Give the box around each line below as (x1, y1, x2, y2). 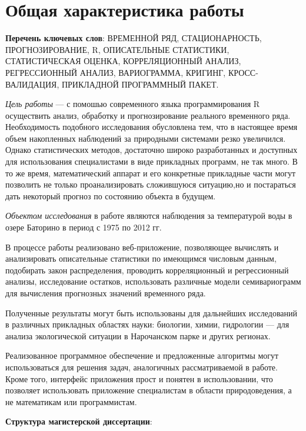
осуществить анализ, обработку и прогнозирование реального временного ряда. (5, 109, 291, 121)
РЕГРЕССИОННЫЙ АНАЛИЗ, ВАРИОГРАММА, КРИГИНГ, (5, 66, 226, 78)
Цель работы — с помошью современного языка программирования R (5, 98, 260, 110)
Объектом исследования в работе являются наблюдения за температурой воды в (5, 209, 292, 222)
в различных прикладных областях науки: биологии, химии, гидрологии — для (5, 318, 290, 330)
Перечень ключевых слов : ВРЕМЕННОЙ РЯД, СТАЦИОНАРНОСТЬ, (5, 32, 262, 44)
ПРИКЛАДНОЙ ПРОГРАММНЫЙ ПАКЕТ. (61, 78, 219, 90)
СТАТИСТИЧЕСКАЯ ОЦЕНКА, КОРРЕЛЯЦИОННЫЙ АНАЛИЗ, (5, 55, 241, 67)
